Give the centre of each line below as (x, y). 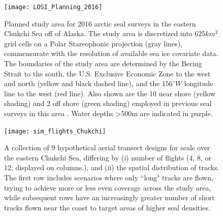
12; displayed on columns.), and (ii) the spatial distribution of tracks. (112, 167)
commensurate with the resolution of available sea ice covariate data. (111, 53)
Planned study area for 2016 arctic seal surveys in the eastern (100, 23)
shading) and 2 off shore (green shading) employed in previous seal (108, 103)
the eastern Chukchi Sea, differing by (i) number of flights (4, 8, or (108, 157)
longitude (199, 83)
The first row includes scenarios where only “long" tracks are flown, (109, 178)
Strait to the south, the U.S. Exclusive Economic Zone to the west (107, 73)
